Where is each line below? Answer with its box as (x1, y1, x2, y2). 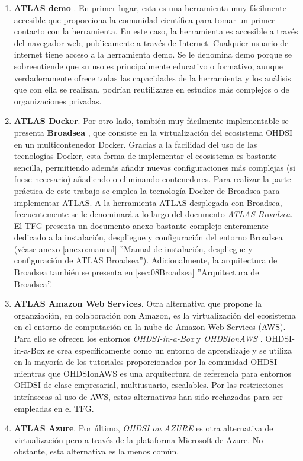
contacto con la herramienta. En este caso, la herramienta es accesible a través (14, 25, 298, 37)
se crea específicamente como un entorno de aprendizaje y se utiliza (47, 344, 292, 356)
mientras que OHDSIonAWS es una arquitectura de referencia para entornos (14, 367, 291, 379)
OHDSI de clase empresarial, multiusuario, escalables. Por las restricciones (14, 379, 284, 391)
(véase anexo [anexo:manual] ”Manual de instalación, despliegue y (14, 242, 253, 255)
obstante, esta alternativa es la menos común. (14, 445, 179, 457)
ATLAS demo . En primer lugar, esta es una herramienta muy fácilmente (14, 2, 286, 14)
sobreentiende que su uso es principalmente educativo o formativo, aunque (14, 59, 283, 72)
